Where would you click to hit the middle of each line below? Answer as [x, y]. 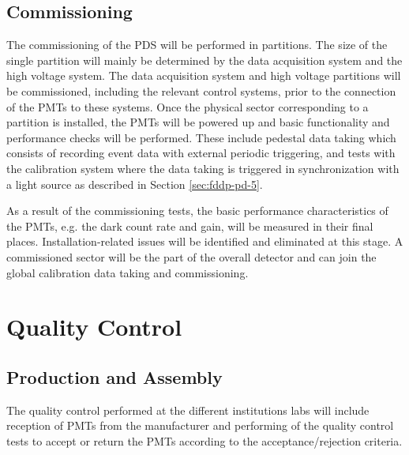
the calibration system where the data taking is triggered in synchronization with [203, 168]
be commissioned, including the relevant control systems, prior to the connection [201, 90]
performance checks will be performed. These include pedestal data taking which [201, 137]
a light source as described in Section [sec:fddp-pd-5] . [135, 184]
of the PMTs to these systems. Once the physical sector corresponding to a [188, 106]
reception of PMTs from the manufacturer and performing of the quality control [200, 425]
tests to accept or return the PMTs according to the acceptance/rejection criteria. [204, 440]
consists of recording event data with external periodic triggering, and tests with [201, 153]
